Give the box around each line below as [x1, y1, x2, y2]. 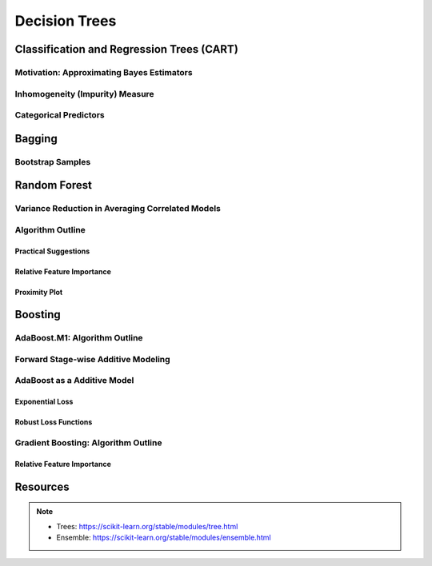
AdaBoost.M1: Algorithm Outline [14, 333, 143, 344]
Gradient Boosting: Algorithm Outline [14, 437, 162, 448]
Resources [14, 480, 70, 493]
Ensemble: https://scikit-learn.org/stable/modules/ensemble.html [56, 532, 271, 543]
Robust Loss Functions [14, 417, 93, 427]
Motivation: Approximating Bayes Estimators [14, 66, 193, 78]
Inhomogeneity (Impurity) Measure [14, 88, 155, 99]
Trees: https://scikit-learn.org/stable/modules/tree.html [56, 521, 238, 531]
